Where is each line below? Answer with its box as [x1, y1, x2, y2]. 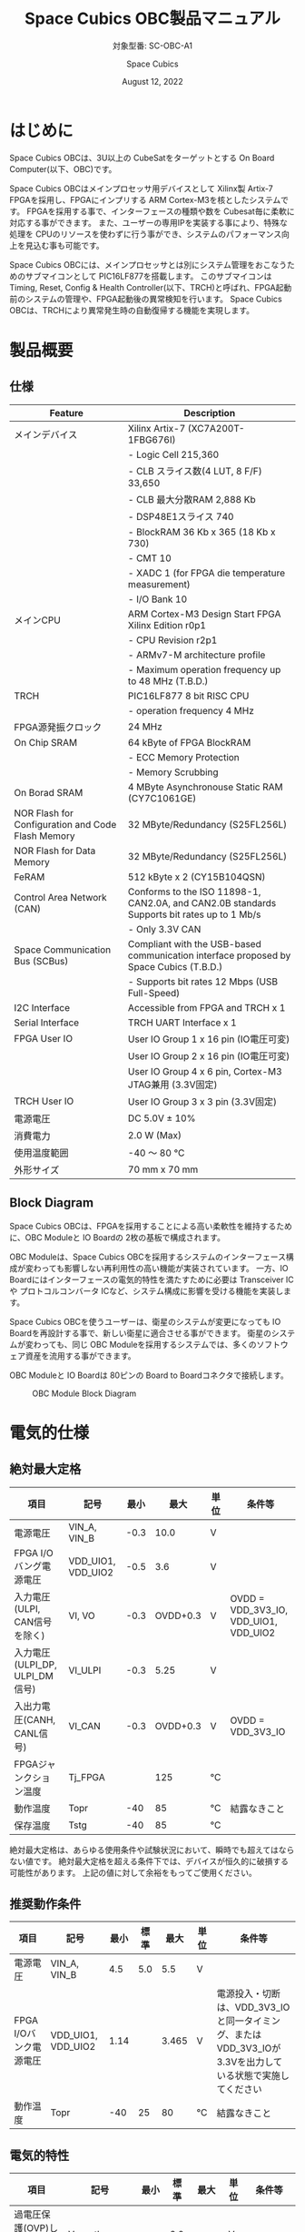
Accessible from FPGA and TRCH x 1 [127, 1001, 286, 1014]
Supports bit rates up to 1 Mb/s [127, 908, 261, 921]
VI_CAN [67, 1719, 102, 1732]
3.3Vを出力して [216, 2055, 283, 2068]
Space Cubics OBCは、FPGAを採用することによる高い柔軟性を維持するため [9, 1220, 293, 1231]
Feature [49, 406, 84, 419]
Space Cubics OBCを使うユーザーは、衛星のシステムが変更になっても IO [9, 1316, 281, 1327]
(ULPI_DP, [14, 1658, 57, 1671]
